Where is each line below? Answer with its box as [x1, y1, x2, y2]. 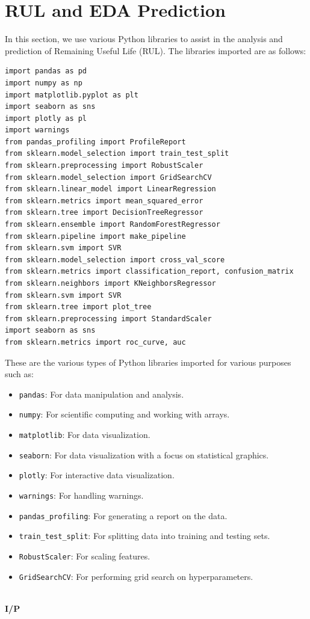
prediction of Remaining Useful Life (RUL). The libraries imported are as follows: [5, 44, 306, 57]
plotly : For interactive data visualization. [19, 469, 175, 481]
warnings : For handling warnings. [19, 489, 144, 502]
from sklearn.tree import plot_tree [5, 303, 152, 312]
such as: [5, 368, 34, 380]
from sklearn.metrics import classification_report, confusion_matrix [5, 267, 294, 276]
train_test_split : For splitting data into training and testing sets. [19, 529, 270, 542]
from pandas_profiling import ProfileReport [5, 137, 186, 146]
